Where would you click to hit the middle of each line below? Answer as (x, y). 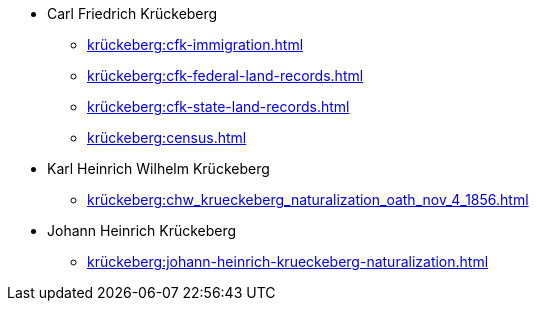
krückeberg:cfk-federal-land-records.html (225, 75)
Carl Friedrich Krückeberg (132, 13)
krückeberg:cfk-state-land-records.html (218, 106)
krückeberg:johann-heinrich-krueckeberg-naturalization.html (288, 261)
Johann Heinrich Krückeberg (142, 230)
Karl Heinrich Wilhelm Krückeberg (158, 168)
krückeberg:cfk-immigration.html (195, 44)
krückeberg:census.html (167, 137)
